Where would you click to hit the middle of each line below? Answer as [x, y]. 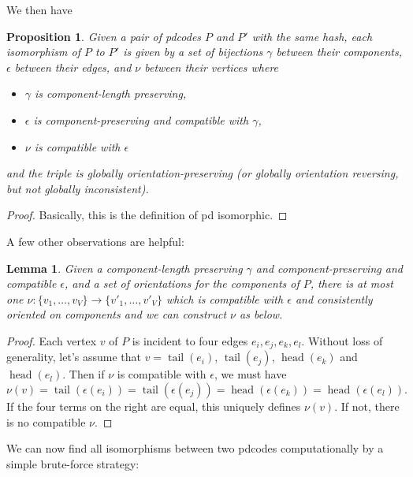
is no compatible [46, 421]
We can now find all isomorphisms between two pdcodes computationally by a [195, 448]
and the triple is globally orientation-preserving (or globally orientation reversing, [203, 173]
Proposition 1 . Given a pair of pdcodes [104, 36]
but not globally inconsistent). [78, 188]
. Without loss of [342, 340]
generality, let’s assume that [74, 357]
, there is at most [352, 283]
